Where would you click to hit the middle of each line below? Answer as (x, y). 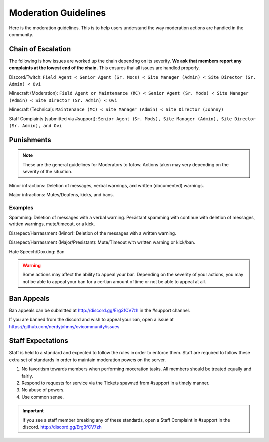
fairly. (27, 376)
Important (33, 411)
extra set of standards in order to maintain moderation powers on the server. (88, 360)
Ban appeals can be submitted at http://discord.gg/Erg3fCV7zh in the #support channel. (100, 310)
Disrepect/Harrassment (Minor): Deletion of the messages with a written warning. (93, 233)
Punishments (30, 140)
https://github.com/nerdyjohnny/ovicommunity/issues (64, 326)
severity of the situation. (48, 172)
